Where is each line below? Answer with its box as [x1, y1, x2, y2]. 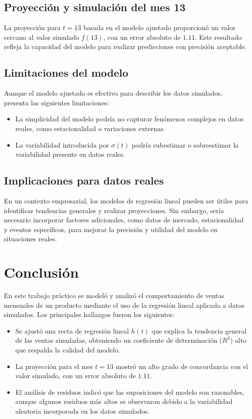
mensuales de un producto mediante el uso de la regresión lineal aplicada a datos [4, 300, 245, 310]
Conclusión [4, 262, 79, 282]
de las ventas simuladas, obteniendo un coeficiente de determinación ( [15, 335, 222, 345]
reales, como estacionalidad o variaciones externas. [15, 123, 166, 133]
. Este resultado [195, 32, 242, 42]
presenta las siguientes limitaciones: [4, 97, 109, 107]
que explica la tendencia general [151, 325, 247, 335]
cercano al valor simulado [4, 32, 79, 42]
